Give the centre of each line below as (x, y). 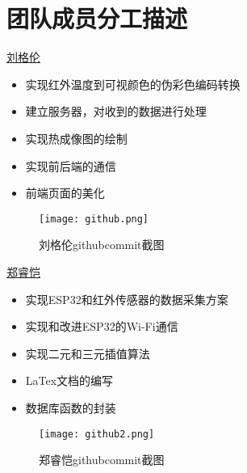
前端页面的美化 (65, 193)
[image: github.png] (94, 219)
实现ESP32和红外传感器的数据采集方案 (127, 299)
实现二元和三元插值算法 (88, 353)
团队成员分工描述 (97, 18)
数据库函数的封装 (71, 407)
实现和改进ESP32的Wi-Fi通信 (102, 326)
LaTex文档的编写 (69, 380)
